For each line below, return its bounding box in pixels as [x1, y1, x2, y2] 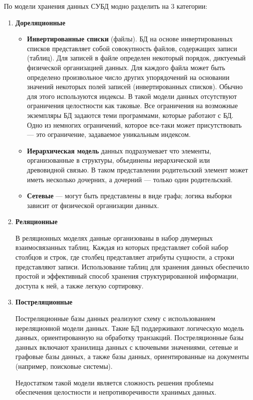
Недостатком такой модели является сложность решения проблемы [15, 377, 214, 387]
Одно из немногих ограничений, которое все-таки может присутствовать [27, 119, 242, 130]
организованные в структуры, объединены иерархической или [27, 155, 210, 165]
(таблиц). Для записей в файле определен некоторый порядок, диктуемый [27, 53, 246, 63]
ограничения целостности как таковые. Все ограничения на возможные [27, 100, 238, 111]
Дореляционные [15, 17, 66, 27]
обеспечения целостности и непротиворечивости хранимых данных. [15, 387, 217, 397]
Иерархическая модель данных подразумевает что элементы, [27, 145, 211, 155]
